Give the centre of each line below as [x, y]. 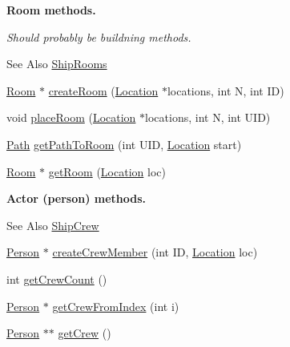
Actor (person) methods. [77, 198]
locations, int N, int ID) [226, 90]
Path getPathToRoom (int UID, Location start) [124, 144]
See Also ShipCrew [53, 225]
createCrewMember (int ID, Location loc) [155, 252]
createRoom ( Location [103, 90]
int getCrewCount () [57, 278]
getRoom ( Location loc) [107, 171]
